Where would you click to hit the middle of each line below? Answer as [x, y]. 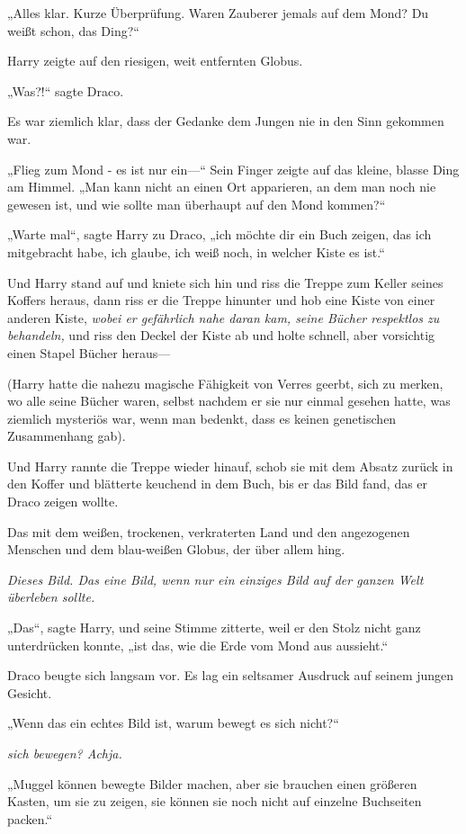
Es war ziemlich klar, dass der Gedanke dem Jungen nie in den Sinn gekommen [226, 121]
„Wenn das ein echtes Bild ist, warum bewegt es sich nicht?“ [173, 723]
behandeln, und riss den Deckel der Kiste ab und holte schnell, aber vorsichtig [221, 335]
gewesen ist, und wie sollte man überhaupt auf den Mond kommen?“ [197, 204]
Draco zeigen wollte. [63, 502]
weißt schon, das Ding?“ [73, 30]
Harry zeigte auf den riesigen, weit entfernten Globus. [155, 61]
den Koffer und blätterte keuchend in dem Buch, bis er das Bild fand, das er [218, 484]
